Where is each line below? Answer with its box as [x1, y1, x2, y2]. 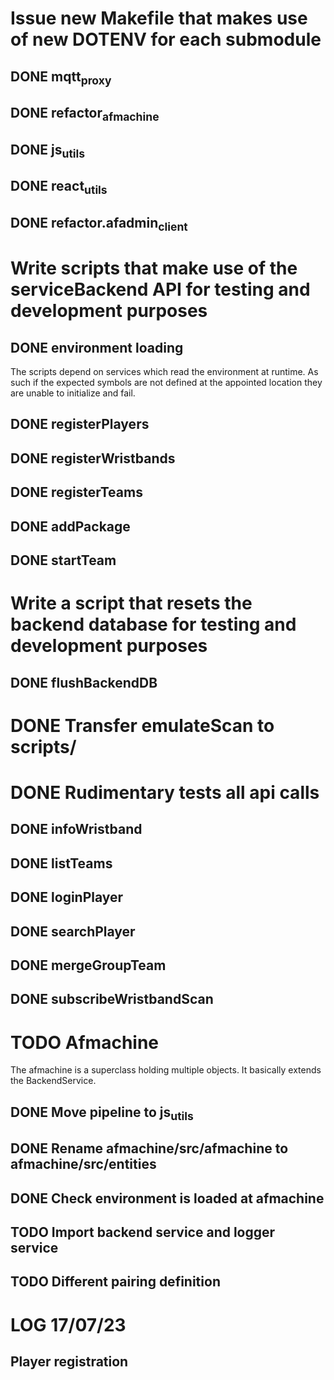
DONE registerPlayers [10, 416, 150, 433]
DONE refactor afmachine [10, 105, 160, 124]
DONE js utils [10, 141, 86, 161]
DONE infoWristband [10, 821, 143, 838]
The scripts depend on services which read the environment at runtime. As [10, 366, 319, 378]
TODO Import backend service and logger [10, 1224, 276, 1241]
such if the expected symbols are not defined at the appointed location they [10, 377, 323, 389]
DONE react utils [10, 178, 108, 197]
